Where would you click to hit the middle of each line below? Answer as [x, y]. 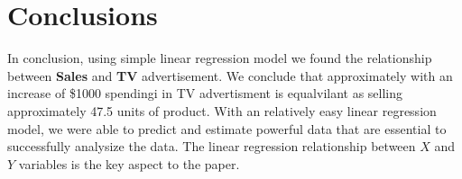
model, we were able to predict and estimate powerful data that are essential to [227, 128]
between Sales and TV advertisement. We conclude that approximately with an [230, 75]
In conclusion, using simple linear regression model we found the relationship [220, 58]
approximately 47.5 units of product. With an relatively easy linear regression [222, 110]
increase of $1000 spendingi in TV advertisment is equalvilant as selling [205, 93]
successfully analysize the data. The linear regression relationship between [212, 146]
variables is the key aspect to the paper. [129, 163]
